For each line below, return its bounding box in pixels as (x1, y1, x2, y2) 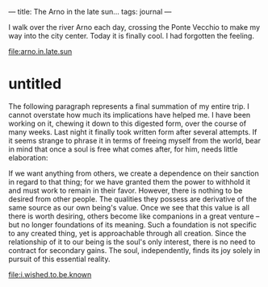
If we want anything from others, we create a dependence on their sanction (8, 168, 260, 178)
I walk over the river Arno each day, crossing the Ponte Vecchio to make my (8, 23, 261, 31)
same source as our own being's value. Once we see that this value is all (8, 202, 250, 212)
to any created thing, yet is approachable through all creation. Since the (8, 228, 247, 238)
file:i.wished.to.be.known (8, 269, 92, 279)
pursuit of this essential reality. (8, 254, 111, 264)
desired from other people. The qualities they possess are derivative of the (8, 193, 257, 204)
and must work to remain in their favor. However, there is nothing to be (8, 185, 243, 195)
